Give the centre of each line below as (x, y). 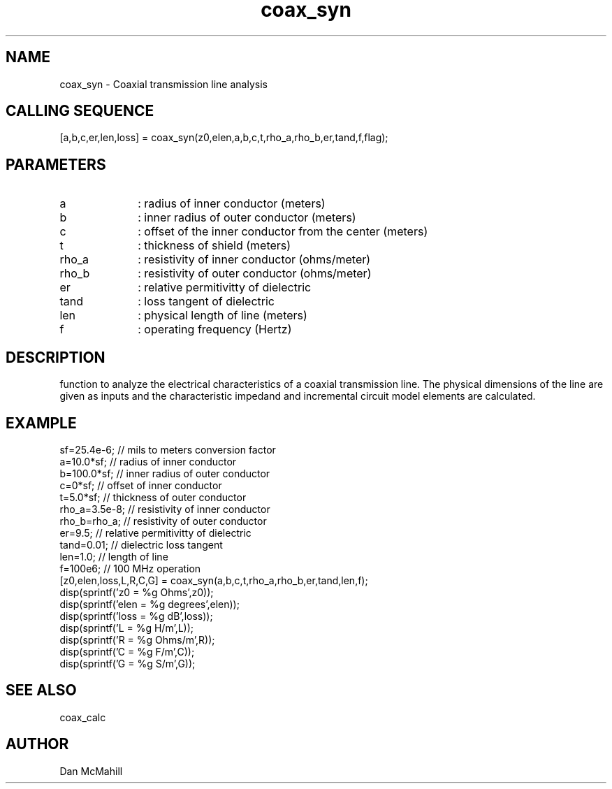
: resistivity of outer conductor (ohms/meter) (255, 274)
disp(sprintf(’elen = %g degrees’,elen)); (150, 604)
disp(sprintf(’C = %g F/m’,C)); (127, 651)
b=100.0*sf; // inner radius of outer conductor (165, 473)
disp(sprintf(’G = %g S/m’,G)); (127, 663)
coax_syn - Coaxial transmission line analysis (163, 84)
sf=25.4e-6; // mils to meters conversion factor (168, 449)
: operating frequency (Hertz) (215, 330)
